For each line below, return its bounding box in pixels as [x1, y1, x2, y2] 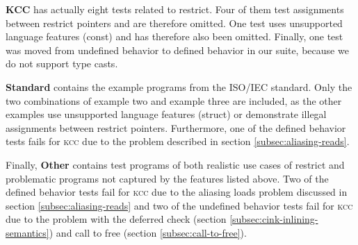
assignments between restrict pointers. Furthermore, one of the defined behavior [6, 120, 346, 135]
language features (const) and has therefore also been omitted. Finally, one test [6, 29, 343, 44]
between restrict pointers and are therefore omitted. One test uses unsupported [6, 15, 343, 30]
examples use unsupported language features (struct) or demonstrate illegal [6, 107, 327, 121]
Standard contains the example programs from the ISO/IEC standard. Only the [6, 79, 352, 94]
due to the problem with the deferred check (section [6, 212, 227, 226]
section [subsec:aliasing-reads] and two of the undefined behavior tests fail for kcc [6, 198, 353, 212]
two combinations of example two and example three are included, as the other [6, 93, 342, 108]
